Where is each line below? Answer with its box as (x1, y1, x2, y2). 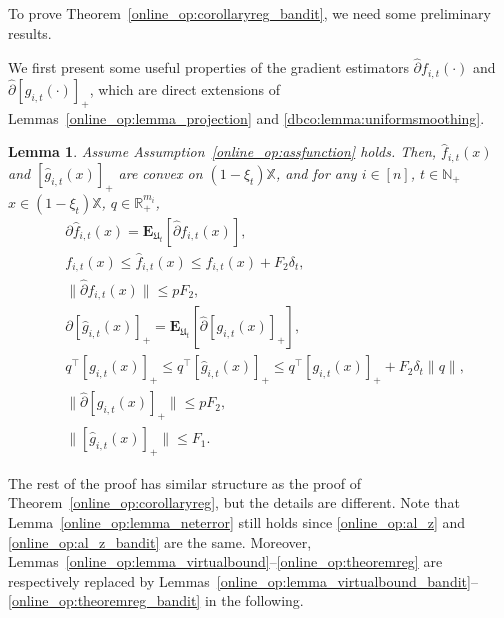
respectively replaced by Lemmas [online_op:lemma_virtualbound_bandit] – (8, 570, 478, 591)
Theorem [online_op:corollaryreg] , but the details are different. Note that (8, 492, 460, 513)
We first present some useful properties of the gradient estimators (8, 57, 409, 78)
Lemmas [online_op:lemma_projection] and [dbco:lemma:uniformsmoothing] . (8, 107, 485, 128)
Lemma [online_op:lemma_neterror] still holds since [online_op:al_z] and (8, 512, 466, 533)
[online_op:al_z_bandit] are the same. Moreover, (8, 531, 312, 552)
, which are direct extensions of (89, 79, 281, 100)
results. (8, 22, 52, 43)
